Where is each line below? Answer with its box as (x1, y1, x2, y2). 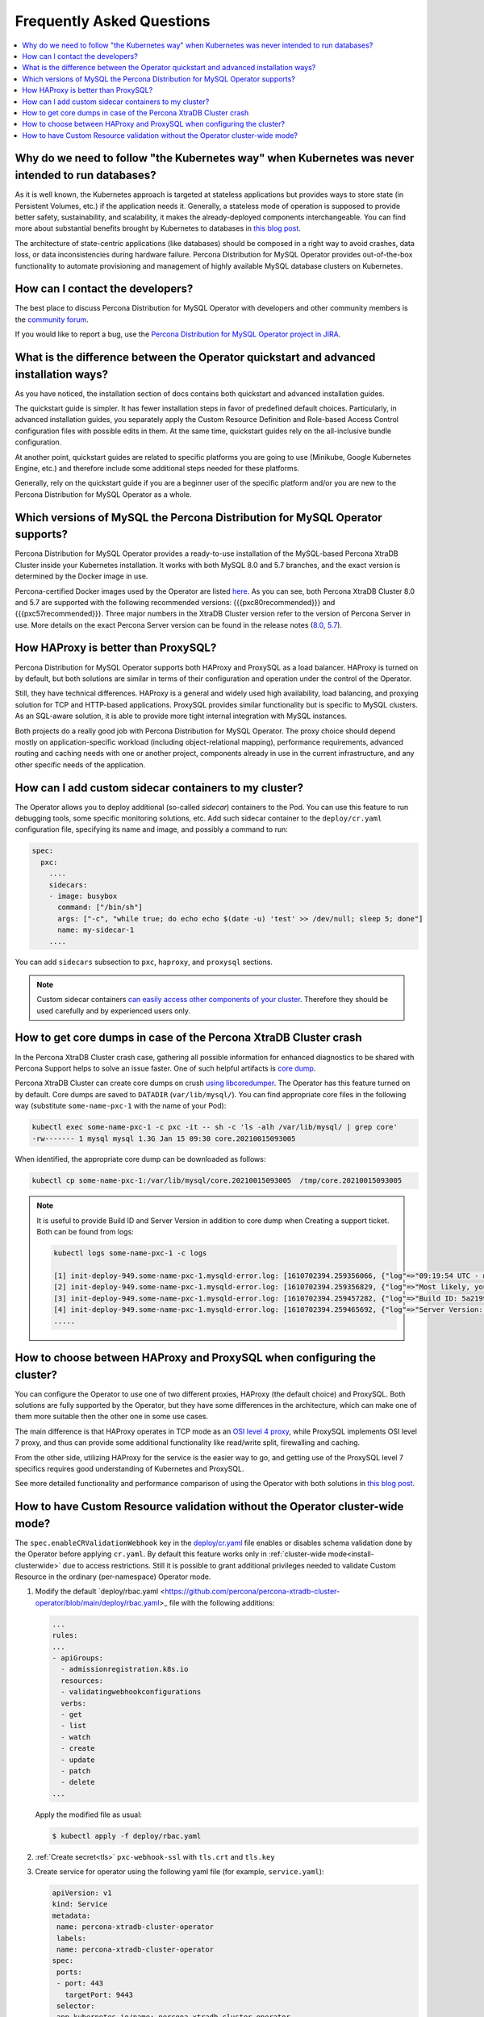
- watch (60, 1732, 91, 1742)
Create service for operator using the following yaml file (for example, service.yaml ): (35, 1867, 324, 1877)
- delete (60, 1777, 95, 1787)
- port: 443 (56, 1979, 104, 1988)
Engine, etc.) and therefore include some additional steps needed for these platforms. (15, 464, 300, 474)
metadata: (52, 1911, 91, 1920)
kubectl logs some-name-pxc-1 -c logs (53, 1249, 207, 1258)
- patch (60, 1766, 91, 1775)
